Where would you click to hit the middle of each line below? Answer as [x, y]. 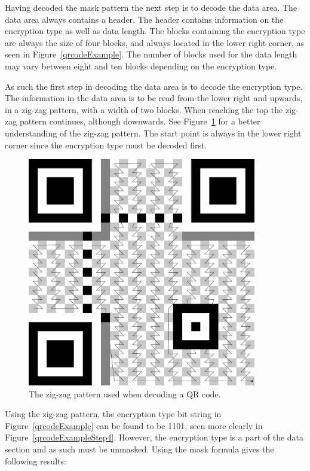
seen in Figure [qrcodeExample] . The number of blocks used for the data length [151, 54]
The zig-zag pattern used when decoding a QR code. [125, 393]
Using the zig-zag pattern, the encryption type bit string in [113, 414]
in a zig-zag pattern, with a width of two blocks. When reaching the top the [144, 109]
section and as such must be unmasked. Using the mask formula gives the [139, 449]
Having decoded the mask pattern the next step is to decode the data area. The [151, 7]
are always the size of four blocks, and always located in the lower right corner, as [155, 42]
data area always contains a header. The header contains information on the [144, 19]
